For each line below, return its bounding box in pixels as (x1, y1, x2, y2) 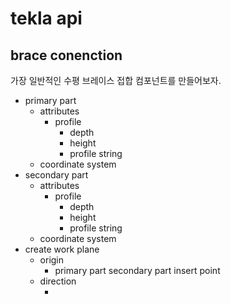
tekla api (10, 7, 83, 30)
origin (39, 254, 65, 266)
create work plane (24, 243, 100, 255)
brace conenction (10, 47, 123, 64)
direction (39, 275, 77, 287)
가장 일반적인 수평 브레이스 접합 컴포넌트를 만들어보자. (10, 75, 222, 86)
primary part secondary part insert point (54, 265, 221, 276)
